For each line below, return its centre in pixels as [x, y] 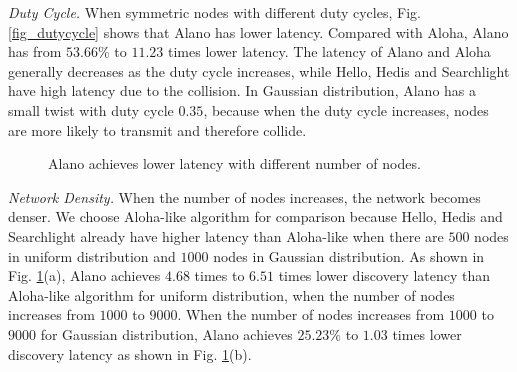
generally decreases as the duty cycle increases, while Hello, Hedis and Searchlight [259, 70]
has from [35, 51]
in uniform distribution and [92, 255]
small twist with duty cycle [91, 109]
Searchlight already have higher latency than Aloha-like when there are [226, 235]
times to [219, 275]
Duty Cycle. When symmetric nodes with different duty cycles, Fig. [214, 12]
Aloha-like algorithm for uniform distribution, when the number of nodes [231, 294]
